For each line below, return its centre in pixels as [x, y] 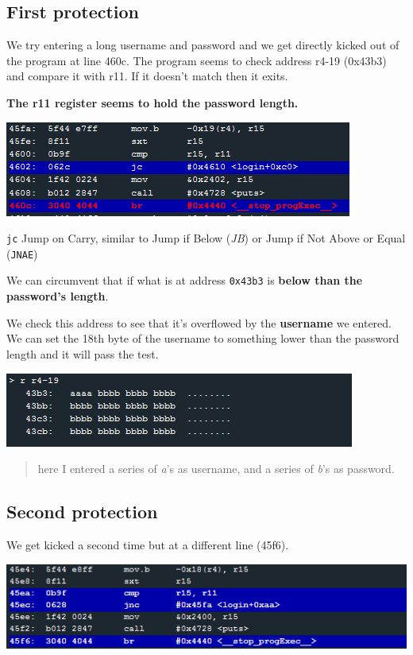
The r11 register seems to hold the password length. [152, 102]
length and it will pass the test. [83, 353]
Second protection [82, 512]
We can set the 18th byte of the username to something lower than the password [203, 338]
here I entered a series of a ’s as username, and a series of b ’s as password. [216, 469]
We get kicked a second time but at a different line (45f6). [148, 544]
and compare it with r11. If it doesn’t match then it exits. [147, 76]
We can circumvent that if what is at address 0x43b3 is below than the [185, 280]
